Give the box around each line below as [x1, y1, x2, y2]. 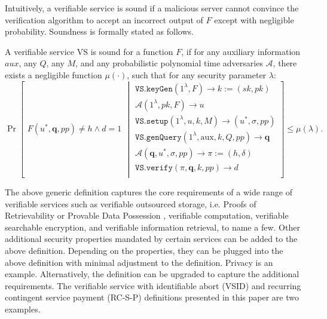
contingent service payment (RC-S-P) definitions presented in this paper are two [5, 291, 300, 303]
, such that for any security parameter [127, 68, 267, 81]
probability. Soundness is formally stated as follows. [5, 25, 194, 38]
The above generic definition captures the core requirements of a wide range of [5, 185, 293, 198]
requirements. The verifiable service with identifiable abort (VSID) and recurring [5, 279, 301, 292]
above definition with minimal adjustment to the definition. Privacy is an [5, 256, 273, 268]
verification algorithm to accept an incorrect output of [5, 13, 203, 26]
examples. [5, 302, 41, 315]
